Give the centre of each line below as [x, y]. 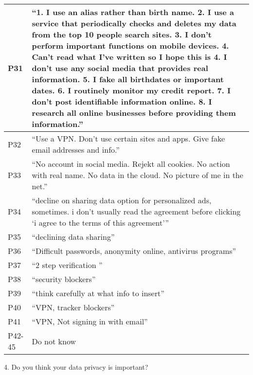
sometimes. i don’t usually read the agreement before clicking [136, 211]
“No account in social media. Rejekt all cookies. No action [131, 164]
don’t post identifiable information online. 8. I [122, 101]
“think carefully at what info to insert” [98, 293]
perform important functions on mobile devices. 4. [130, 45]
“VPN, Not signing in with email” [90, 321]
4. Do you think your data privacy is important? [76, 367]
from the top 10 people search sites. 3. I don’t [122, 34]
